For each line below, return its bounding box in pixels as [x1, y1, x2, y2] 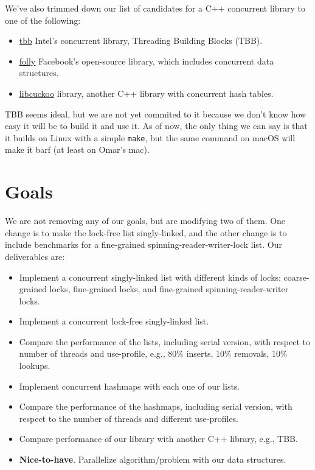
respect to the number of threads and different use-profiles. [19, 412, 239, 424]
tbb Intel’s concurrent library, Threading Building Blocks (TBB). [19, 34, 263, 47]
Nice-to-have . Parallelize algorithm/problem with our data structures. [19, 453, 286, 466]
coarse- [283, 270, 310, 283]
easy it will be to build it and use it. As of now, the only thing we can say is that [5, 119, 308, 132]
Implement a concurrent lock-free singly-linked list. [19, 315, 209, 328]
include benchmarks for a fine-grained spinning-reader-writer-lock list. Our [5, 238, 282, 251]
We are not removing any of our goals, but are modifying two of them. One [5, 214, 286, 227]
